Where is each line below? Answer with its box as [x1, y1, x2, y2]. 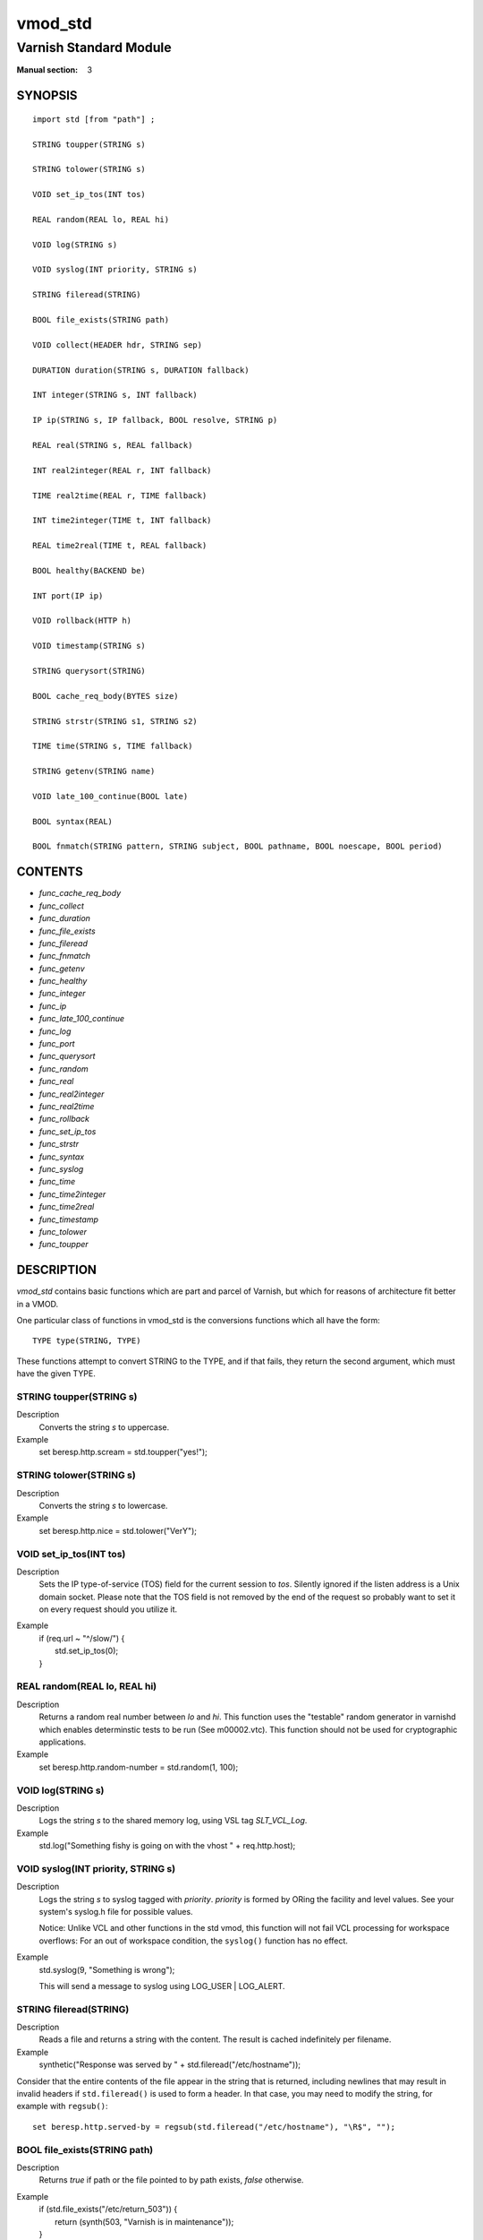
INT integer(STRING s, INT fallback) [32, 390, 199, 401]
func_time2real [38, 1202, 95, 1212]
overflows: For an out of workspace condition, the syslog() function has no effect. [38, 1935, 349, 1946]
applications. [38, 1736, 87, 1747]
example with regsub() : [16, 2101, 108, 2112]
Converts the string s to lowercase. [38, 1501, 168, 1511]
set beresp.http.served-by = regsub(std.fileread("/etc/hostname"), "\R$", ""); [32, 2122, 396, 2132]
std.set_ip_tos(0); [55, 1645, 119, 1657]
